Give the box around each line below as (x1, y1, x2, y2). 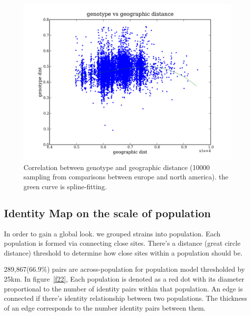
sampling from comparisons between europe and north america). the (24, 172, 228, 182)
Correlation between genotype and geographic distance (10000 (24, 162, 210, 172)
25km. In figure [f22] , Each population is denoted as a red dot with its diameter (4, 273, 245, 284)
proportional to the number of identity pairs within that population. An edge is (4, 283, 243, 293)
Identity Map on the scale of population (4, 205, 211, 220)
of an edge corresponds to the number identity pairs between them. (4, 302, 206, 313)
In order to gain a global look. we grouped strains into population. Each (4, 228, 221, 238)
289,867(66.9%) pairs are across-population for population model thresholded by (4, 264, 245, 274)
